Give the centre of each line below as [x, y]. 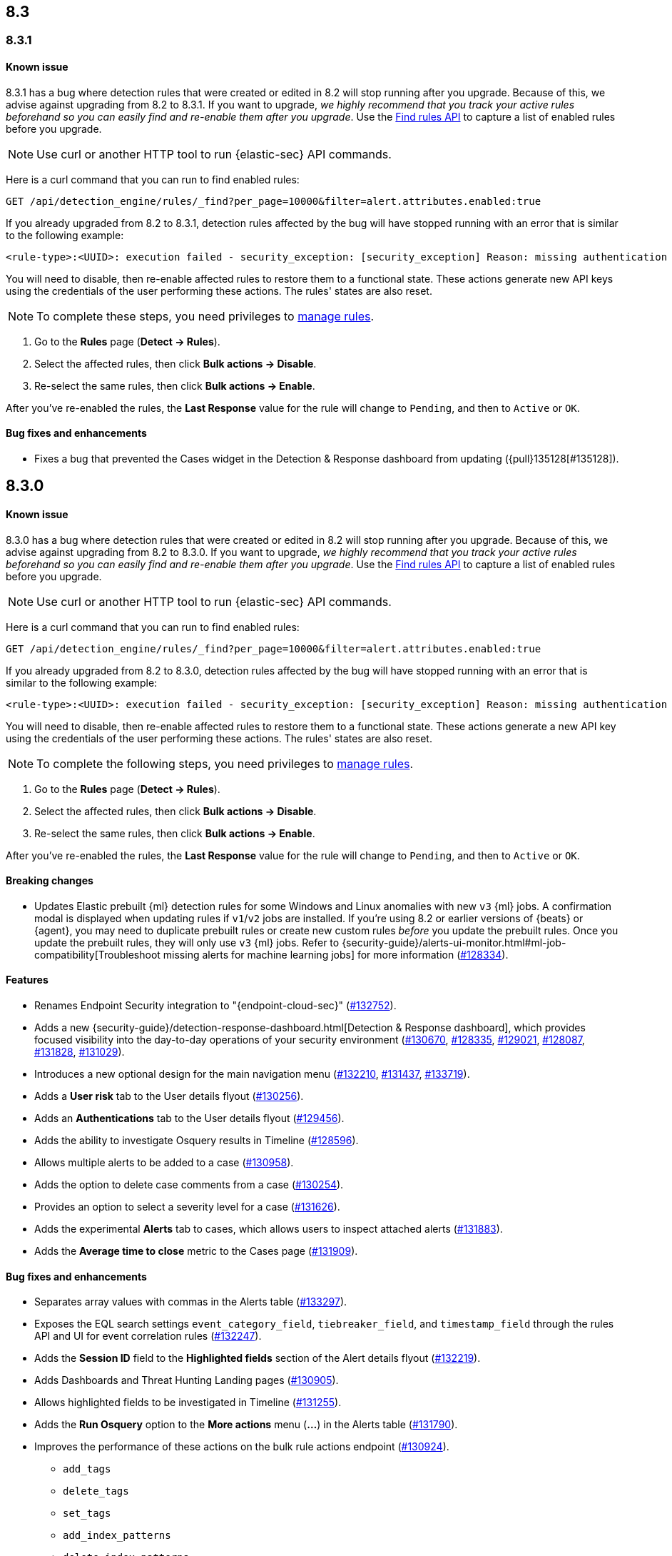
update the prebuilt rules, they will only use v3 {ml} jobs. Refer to [187, 942]
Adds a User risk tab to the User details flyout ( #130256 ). [169, 1096]
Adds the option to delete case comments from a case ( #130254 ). [189, 1184]
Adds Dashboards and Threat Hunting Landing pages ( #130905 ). [187, 1380]
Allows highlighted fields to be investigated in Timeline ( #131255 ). [188, 1403]
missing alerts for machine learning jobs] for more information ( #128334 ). [336, 954]
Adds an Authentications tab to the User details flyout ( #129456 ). [189, 1118]
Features [27, 980]
